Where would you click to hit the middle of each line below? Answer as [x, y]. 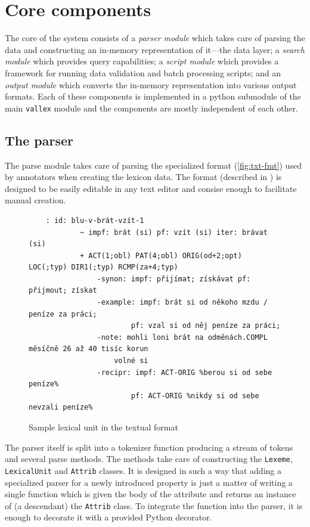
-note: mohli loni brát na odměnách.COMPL [182, 337]
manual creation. [35, 200]
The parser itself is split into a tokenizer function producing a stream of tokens [149, 447]
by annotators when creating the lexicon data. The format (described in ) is [143, 177]
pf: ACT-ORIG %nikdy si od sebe [195, 396]
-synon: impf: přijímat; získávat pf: [174, 279]
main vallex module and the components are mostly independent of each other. [151, 108]
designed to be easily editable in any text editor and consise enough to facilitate [151, 188]
